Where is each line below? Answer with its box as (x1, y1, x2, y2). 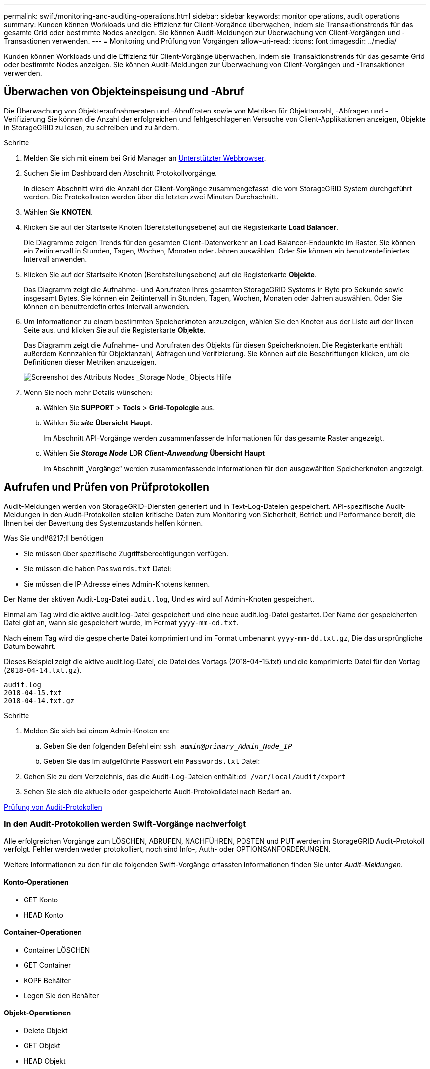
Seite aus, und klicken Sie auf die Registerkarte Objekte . (24, 325, 206, 334)
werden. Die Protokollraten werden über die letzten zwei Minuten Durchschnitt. (24, 192, 279, 201)
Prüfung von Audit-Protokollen (4, 802, 102, 811)
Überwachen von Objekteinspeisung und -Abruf (4, 85, 244, 98)
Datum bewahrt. (4, 642, 56, 650)
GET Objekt (24, 1041, 60, 1050)
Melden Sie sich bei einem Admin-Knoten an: (24, 726, 169, 735)
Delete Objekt (24, 1026, 68, 1035)
